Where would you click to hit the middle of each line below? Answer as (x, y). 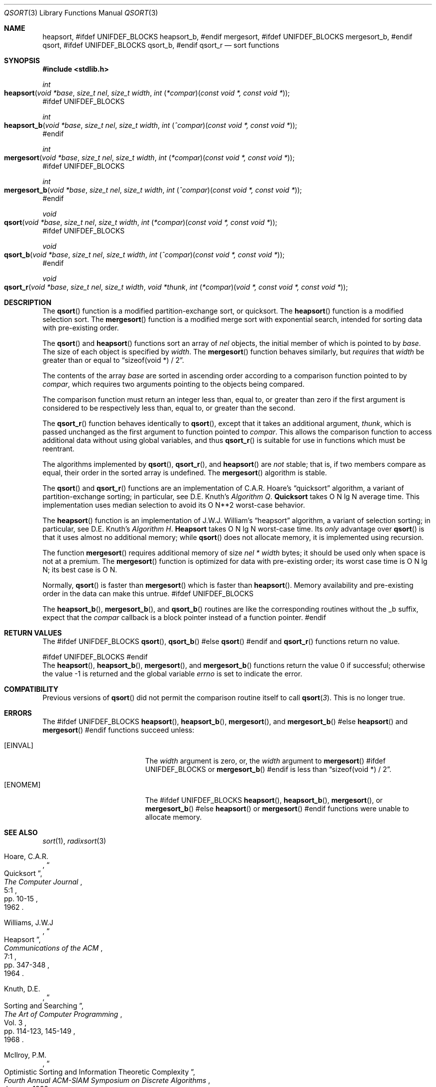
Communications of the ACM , (54, 948)
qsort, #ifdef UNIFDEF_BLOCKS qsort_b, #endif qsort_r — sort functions (161, 45)
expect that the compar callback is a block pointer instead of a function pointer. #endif (184, 617)
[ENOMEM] (22, 785)
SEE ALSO (21, 832)
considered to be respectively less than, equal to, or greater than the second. (169, 408)
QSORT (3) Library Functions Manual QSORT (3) (81, 13)
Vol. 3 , (15, 1023)
